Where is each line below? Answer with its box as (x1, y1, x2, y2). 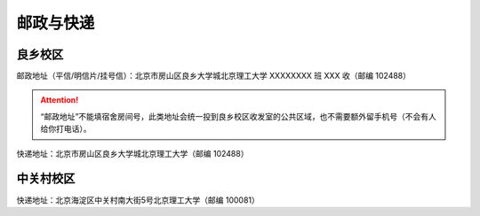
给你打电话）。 (40, 124, 92, 135)
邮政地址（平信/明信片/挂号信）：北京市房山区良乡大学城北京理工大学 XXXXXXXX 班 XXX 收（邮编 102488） (16, 71, 412, 81)
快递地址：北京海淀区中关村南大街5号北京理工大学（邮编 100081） (16, 195, 260, 205)
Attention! (40, 95, 79, 105)
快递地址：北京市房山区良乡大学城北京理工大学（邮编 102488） (16, 148, 249, 158)
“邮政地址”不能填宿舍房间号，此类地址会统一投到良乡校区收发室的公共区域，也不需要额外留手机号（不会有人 (40, 111, 437, 121)
